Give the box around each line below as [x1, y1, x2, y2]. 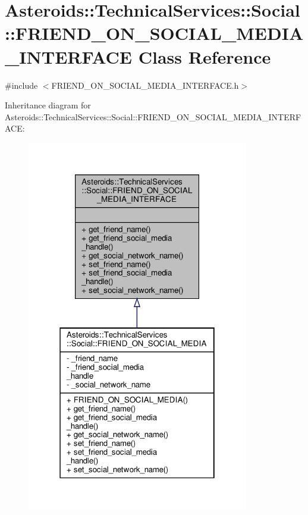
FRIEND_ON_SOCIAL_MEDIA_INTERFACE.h [51, 79, 239, 91]
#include [5, 79, 38, 91]
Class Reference [138, 44, 271, 68]
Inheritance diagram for [5, 99, 91, 111]
